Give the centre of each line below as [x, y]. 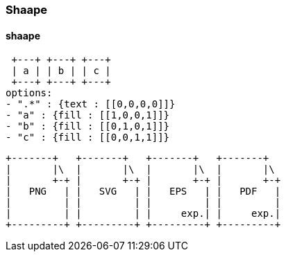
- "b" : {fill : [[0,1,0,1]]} [88, 126]
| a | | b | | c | [61, 71]
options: [29, 93]
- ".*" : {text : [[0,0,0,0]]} [91, 104]
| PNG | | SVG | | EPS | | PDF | [143, 192]
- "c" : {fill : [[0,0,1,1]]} [88, 138]
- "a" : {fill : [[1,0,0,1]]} [88, 115]
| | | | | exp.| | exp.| [143, 214]
